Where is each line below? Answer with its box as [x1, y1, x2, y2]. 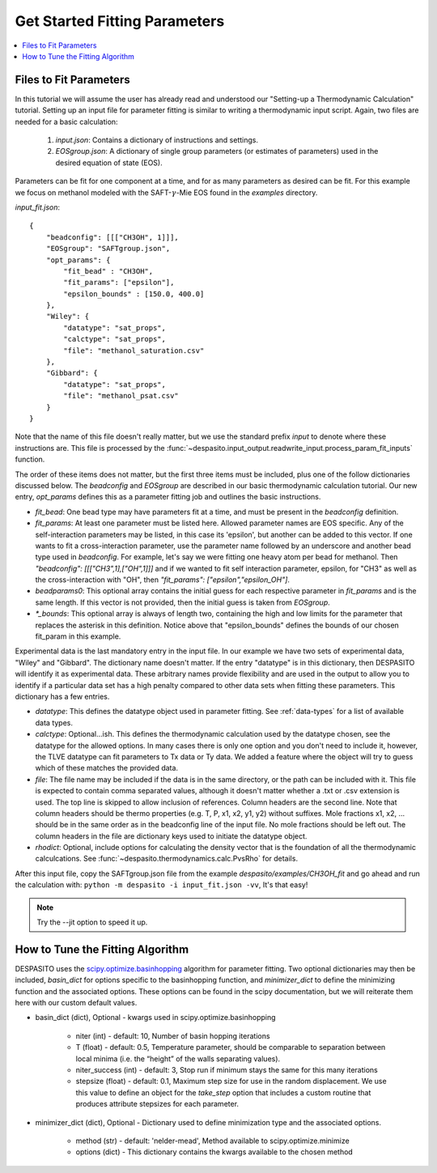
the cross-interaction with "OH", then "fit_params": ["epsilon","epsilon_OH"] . [35, 575, 291, 584]
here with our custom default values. [15, 998, 138, 1008]
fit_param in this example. [35, 631, 121, 641]
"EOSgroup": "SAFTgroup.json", [45, 244, 171, 253]
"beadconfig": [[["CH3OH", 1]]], [45, 232, 180, 242]
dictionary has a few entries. [15, 691, 110, 701]
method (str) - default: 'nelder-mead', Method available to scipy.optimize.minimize [75, 1136, 350, 1145]
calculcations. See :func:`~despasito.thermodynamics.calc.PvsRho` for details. [35, 854, 299, 864]
